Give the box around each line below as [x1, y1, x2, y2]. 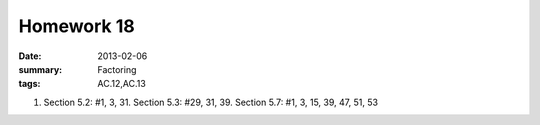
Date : [18, 50, 42, 62]
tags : [18, 78, 41, 90]
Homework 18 [18, 15, 135, 37]
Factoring [97, 63, 137, 75]
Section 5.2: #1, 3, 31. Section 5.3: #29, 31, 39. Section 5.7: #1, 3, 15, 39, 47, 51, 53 [43, 96, 379, 108]
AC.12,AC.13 [97, 78, 147, 90]
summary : [18, 63, 63, 75]
